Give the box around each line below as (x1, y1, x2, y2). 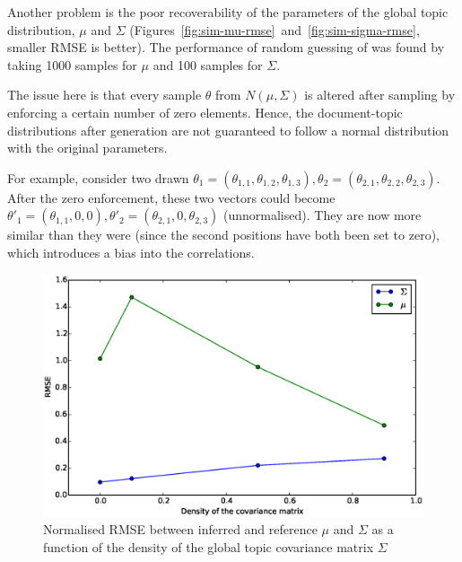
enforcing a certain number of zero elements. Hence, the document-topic (7, 102, 403, 121)
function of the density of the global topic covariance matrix (43, 537, 374, 556)
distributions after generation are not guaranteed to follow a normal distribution (7, 120, 449, 139)
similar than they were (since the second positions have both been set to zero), (7, 225, 440, 244)
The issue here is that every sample (7, 85, 202, 104)
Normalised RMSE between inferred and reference (43, 520, 318, 539)
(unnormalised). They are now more (223, 206, 422, 224)
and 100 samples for (153, 55, 263, 74)
